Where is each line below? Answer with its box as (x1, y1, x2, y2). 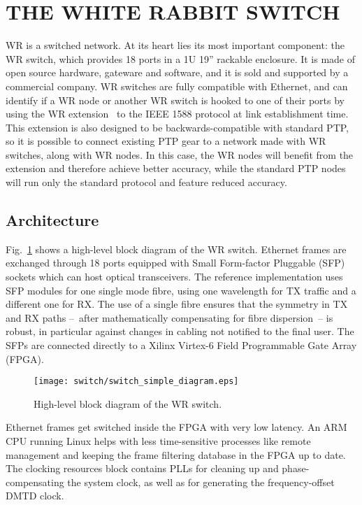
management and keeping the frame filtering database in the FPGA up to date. (6, 447, 346, 462)
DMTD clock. (6, 488, 64, 503)
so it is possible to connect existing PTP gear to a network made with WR (6, 134, 326, 148)
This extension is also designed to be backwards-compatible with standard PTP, (6, 120, 349, 134)
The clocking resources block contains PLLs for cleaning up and (6, 461, 279, 476)
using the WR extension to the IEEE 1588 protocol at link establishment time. (6, 106, 349, 121)
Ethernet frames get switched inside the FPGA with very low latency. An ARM (6, 420, 347, 434)
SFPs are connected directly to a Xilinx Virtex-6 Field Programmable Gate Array (6, 338, 357, 353)
